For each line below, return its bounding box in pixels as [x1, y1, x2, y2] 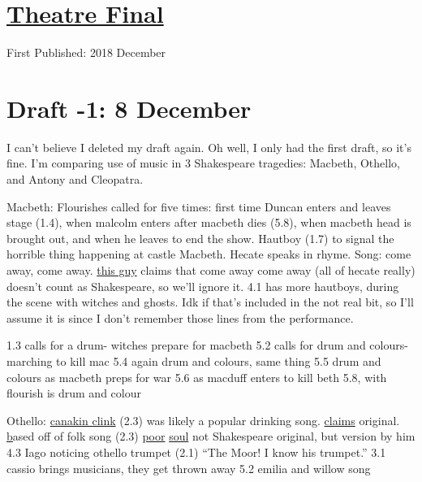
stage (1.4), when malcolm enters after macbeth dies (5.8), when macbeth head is [6, 214, 411, 231]
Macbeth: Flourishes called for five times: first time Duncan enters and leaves [6, 198, 391, 215]
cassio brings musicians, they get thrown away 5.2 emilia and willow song [6, 459, 371, 476]
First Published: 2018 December [6, 44, 166, 61]
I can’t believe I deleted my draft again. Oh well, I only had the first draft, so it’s [6, 138, 411, 155]
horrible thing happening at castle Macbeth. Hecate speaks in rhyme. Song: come [6, 245, 411, 263]
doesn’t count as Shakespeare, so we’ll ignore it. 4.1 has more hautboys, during [6, 277, 399, 294]
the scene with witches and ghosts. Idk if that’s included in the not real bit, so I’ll [6, 293, 414, 310]
